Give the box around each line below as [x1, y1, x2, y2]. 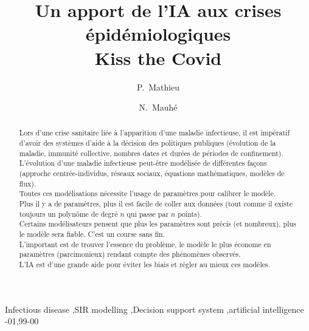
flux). [19, 178, 36, 188]
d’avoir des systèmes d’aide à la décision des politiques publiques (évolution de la [19, 138, 276, 148]
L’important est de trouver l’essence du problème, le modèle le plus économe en [19, 239, 271, 249]
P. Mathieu [136, 80, 180, 93]
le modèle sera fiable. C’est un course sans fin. [19, 229, 165, 239]
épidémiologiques [85, 21, 231, 46]
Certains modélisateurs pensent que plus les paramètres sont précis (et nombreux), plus [19, 219, 296, 229]
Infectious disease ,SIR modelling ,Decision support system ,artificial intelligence [5, 302, 304, 315]
